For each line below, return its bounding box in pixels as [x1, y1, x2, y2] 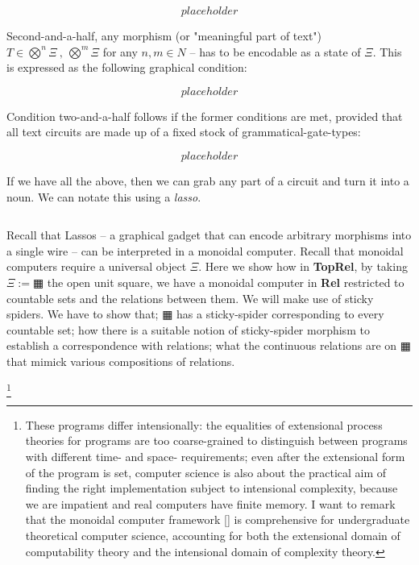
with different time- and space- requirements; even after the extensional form [25, 448, 405, 465]
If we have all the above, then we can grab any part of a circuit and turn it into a [6, 172, 409, 189]
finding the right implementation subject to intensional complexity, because [25, 480, 398, 496]
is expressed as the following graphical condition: [6, 59, 247, 76]
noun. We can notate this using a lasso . [6, 188, 201, 205]
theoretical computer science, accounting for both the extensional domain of [25, 526, 400, 543]
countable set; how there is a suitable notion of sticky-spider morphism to [6, 321, 370, 338]
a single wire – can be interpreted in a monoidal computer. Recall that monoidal [6, 242, 404, 259]
